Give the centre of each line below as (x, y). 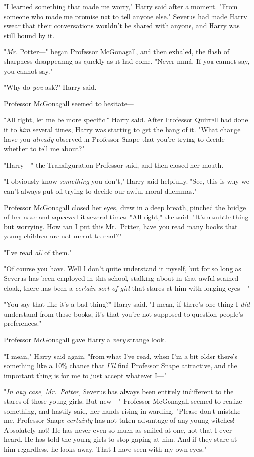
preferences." (23, 323)
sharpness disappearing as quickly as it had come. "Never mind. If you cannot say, (127, 61)
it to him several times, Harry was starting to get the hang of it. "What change (122, 129)
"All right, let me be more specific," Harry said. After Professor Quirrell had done (126, 120)
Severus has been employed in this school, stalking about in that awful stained (121, 278)
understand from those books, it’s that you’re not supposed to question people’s (124, 313)
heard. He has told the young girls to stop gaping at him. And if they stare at (121, 439)
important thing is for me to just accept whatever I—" (85, 375)
